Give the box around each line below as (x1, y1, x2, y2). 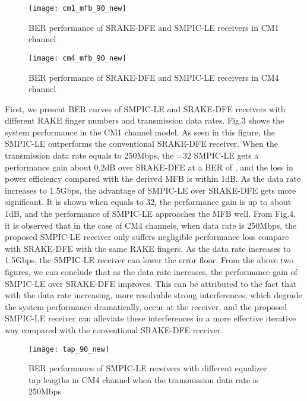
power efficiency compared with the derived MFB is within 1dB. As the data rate (5, 172, 301, 185)
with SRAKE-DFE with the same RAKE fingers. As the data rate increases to (5, 242, 291, 254)
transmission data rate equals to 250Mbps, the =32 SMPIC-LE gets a (5, 149, 259, 162)
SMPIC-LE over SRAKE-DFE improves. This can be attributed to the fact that (5, 277, 297, 289)
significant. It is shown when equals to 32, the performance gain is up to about (5, 195, 292, 208)
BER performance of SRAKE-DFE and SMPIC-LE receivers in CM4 (29, 71, 279, 83)
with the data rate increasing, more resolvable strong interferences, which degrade (5, 289, 302, 301)
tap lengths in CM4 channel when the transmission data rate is (29, 373, 259, 386)
